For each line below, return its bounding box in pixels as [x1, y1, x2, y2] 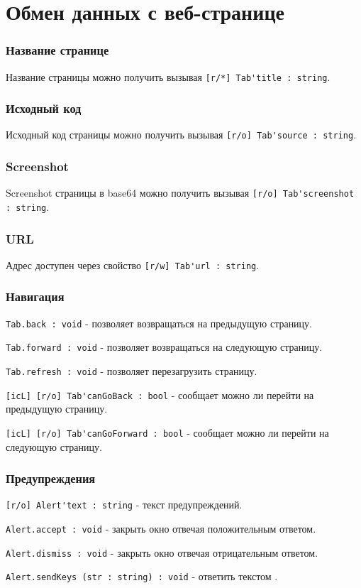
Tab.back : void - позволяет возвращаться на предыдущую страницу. [6, 315, 312, 330]
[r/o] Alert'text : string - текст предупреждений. [6, 497, 243, 512]
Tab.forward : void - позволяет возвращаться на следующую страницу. [6, 339, 323, 354]
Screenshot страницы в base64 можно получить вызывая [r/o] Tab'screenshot [6, 185, 355, 200]
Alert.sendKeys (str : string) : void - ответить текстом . [6, 569, 278, 584]
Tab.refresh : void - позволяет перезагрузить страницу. [6, 364, 257, 379]
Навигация [6, 288, 65, 305]
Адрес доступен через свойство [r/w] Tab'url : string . [6, 257, 260, 272]
